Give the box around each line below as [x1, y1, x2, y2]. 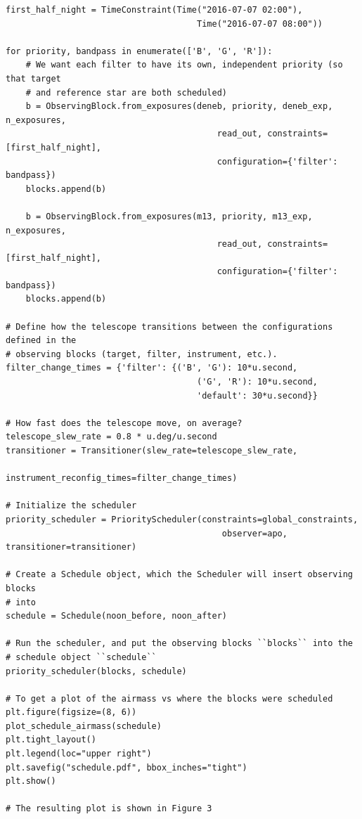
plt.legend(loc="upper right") [6, 749, 152, 759]
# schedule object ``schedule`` [6, 652, 157, 662]
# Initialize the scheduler [6, 501, 137, 511]
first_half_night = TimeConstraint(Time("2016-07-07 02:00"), [6, 5, 303, 15]
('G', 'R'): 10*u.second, [197, 377, 318, 387]
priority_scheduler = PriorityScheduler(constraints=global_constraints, [6, 514, 358, 524]
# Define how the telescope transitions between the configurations [6, 321, 333, 332]
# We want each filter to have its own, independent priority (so [25, 60, 343, 70]
